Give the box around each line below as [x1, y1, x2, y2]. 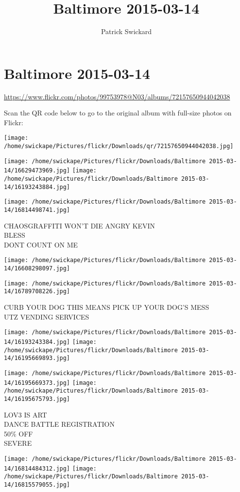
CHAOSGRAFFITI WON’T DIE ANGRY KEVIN [4, 220, 155, 230]
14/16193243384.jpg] [4, 338, 70, 345]
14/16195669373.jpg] [4, 379, 70, 386]
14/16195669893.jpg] [4, 355, 70, 362]
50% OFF [4, 428, 33, 438]
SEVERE [4, 438, 32, 448]
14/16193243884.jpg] [4, 183, 70, 190]
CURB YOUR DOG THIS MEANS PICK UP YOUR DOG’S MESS [4, 302, 209, 312]
